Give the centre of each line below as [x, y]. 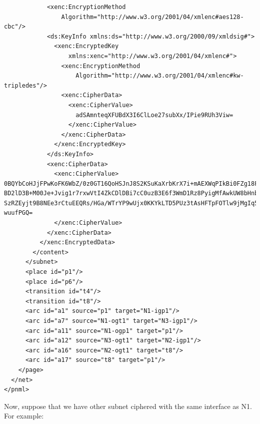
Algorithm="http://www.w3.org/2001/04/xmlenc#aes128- [152, 17]
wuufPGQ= [18, 213]
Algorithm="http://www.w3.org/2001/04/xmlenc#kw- [160, 76]
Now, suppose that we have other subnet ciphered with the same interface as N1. [128, 406]
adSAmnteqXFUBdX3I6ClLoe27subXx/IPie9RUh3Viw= [154, 115]
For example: [24, 416]
